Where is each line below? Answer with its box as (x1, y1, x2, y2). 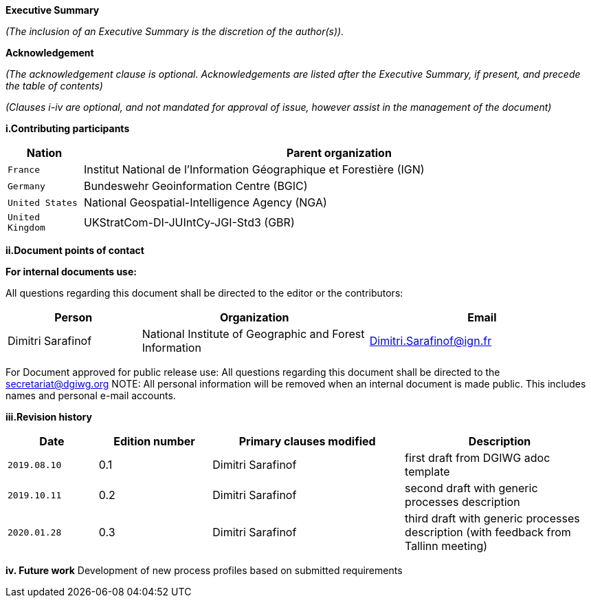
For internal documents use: (5, 266, 137, 277)
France (8, 164, 40, 175)
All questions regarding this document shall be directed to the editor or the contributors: (5, 287, 403, 299)
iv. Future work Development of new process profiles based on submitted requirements (5, 564, 403, 576)
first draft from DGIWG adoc (405, 451, 550, 465)
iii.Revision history (5, 411, 92, 423)
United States (8, 197, 78, 208)
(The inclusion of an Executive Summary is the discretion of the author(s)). (5, 25, 344, 37)
